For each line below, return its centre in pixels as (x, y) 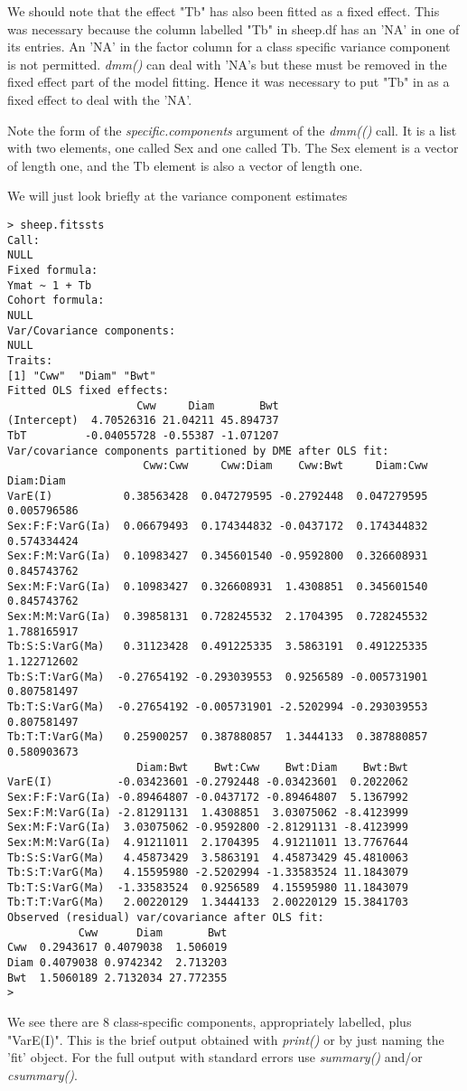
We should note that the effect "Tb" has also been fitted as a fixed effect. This (224, 11)
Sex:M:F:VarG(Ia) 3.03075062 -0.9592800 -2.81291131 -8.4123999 (208, 828)
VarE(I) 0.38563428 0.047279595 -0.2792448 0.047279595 (218, 496)
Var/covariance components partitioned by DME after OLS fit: (198, 451)
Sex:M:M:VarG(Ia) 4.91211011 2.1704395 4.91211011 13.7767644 (208, 842)
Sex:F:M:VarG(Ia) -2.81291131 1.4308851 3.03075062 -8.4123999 (208, 812)
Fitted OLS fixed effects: (88, 391)
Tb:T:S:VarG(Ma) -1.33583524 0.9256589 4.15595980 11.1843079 (208, 887)
